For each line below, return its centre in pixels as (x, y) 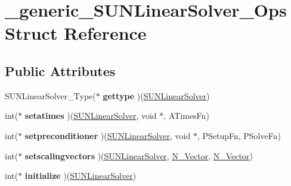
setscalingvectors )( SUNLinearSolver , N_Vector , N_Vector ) (139, 155)
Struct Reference (76, 33)
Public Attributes (60, 70)
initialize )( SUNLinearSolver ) (81, 176)
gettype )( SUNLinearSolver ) (156, 95)
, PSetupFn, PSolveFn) (239, 135)
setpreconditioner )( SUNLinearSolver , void (108, 135)
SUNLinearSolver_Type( (50, 95)
